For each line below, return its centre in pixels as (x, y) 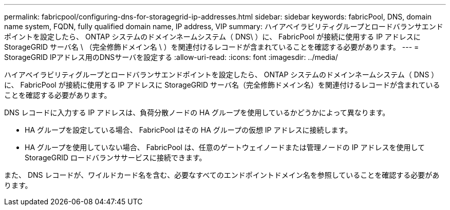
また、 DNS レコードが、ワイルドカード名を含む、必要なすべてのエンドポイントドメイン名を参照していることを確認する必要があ (222, 175)
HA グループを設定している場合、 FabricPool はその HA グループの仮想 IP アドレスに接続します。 (189, 130)
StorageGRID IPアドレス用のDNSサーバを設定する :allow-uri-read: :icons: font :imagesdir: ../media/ (171, 57)
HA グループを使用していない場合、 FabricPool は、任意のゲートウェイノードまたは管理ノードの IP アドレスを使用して (225, 147)
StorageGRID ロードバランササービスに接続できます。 (116, 157)
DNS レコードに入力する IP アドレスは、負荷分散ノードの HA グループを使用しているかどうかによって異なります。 (197, 112)
